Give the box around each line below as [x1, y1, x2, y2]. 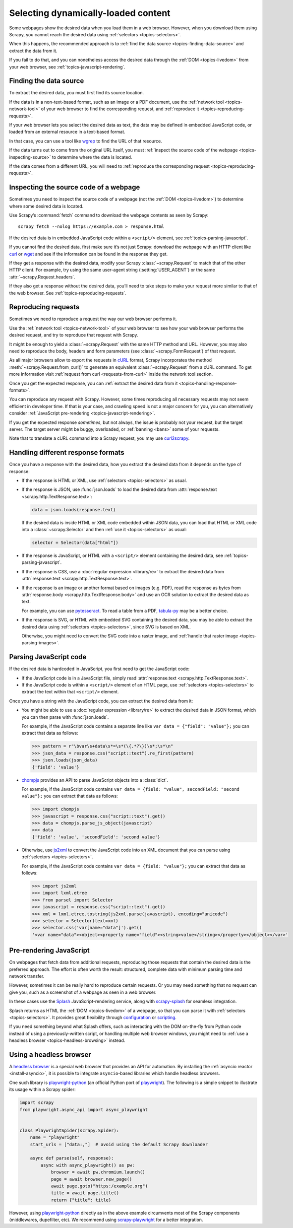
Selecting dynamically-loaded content [9, 7, 171, 18]
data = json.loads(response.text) [32, 507, 116, 512]
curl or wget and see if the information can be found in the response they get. [9, 251, 168, 257]
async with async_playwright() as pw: [40, 1162, 135, 1168]
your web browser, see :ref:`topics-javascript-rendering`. [9, 64, 126, 69]
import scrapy [19, 1100, 54, 1105]
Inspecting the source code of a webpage [9, 183, 140, 192]
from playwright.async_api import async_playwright [19, 1107, 148, 1112]
